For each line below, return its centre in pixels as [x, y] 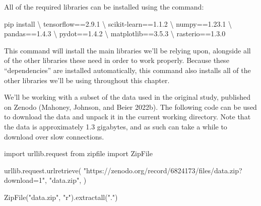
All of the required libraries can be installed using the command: [104, 7]
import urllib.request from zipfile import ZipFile [78, 153]
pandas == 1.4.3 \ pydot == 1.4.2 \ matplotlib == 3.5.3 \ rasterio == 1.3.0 [115, 33]
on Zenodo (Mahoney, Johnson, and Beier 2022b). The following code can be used [130, 107]
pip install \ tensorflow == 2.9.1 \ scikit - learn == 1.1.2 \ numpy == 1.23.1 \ [118, 23]
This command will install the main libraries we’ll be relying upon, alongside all [127, 50]
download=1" [25, 180]
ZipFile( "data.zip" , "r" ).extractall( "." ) [61, 197]
